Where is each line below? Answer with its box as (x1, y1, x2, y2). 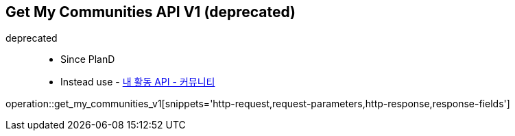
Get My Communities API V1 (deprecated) (5, 3, 296, 21)
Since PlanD (60, 53, 115, 66)
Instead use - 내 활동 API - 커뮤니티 (60, 76, 215, 88)
